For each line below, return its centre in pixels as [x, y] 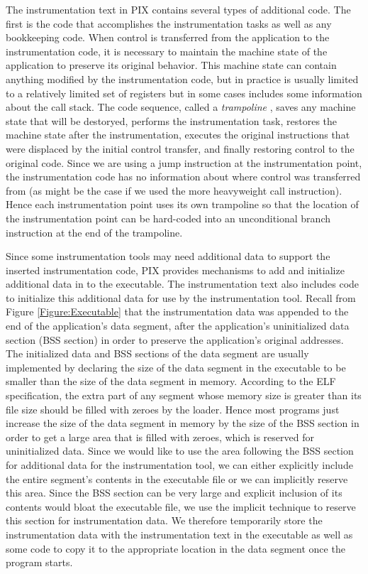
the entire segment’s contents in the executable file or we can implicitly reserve [177, 478]
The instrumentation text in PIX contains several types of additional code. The [178, 9]
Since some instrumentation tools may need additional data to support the [168, 256]
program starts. [39, 562]
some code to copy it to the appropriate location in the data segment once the [175, 548]
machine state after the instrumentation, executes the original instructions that [178, 135]
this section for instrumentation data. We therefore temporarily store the [164, 520]
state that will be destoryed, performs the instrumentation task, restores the [172, 120]
